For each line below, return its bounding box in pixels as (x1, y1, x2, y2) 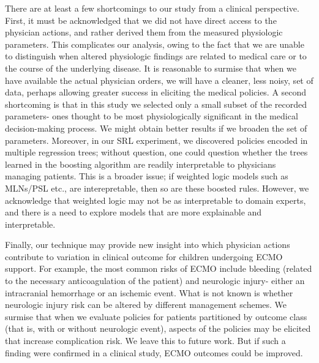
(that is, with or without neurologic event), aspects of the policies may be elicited (5, 322, 311, 335)
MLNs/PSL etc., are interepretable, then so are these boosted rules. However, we (5, 181, 309, 194)
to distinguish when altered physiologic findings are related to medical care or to (5, 50, 307, 62)
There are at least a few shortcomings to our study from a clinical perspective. (5, 2, 299, 14)
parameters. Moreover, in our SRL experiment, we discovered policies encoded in (5, 133, 308, 146)
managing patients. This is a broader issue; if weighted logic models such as (5, 170, 288, 182)
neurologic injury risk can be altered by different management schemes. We (5, 298, 287, 311)
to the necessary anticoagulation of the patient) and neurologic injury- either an (5, 274, 305, 287)
